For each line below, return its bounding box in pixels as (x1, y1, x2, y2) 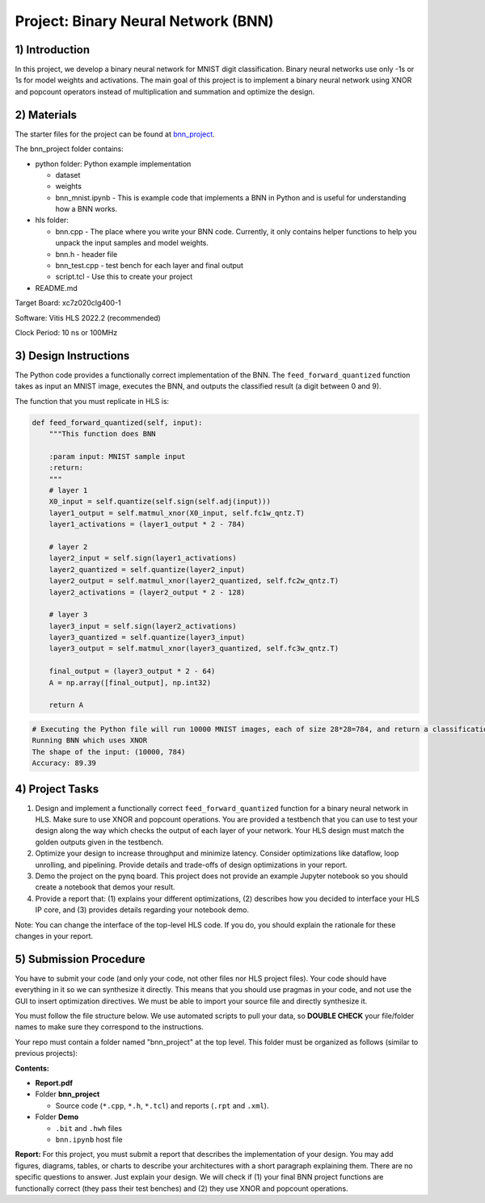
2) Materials (15, 107, 77, 121)
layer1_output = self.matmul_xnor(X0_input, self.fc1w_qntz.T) (48, 508, 306, 517)
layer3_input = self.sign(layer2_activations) (48, 621, 238, 630)
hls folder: (35, 215, 69, 225)
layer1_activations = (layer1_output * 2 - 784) (48, 519, 246, 529)
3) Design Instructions (15, 348, 130, 363)
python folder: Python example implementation (35, 158, 192, 169)
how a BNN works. (55, 204, 118, 214)
